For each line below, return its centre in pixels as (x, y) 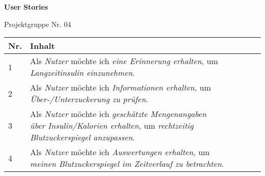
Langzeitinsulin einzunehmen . (83, 73)
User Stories (26, 7)
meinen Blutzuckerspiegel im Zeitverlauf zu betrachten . (127, 164)
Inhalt (43, 46)
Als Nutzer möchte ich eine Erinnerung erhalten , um (124, 61)
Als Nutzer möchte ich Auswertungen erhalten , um (120, 152)
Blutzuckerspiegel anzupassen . (83, 137)
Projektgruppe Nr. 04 (38, 24)
